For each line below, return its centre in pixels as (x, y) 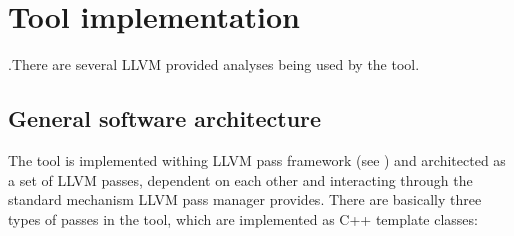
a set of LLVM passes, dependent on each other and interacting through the (240, 179)
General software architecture (165, 118)
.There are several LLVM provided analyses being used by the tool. (214, 64)
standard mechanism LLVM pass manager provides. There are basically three (245, 199)
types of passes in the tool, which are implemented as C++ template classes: (243, 218)
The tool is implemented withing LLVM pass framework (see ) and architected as (257, 159)
